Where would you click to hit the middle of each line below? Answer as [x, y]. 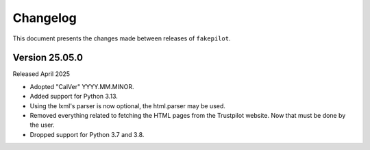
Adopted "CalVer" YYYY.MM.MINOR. [82, 86]
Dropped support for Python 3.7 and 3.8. [87, 134]
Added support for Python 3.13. [74, 97]
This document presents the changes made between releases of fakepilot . [122, 38]
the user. [42, 125]
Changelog [45, 18]
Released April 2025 [41, 74]
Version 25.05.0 [48, 58]
